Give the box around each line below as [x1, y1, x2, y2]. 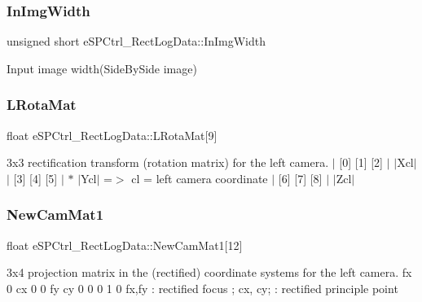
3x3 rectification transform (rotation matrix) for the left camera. [7, 154, 329, 171]
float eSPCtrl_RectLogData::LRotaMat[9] [7, 126, 218, 143]
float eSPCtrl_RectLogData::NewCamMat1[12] [7, 236, 243, 253]
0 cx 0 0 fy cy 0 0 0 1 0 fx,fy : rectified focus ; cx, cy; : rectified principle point [7, 279, 398, 296]
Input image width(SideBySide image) [7, 59, 197, 77]
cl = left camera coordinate [131, 169, 268, 186]
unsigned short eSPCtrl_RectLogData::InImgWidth [7, 33, 266, 50]
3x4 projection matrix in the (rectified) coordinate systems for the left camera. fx [7, 264, 412, 281]
